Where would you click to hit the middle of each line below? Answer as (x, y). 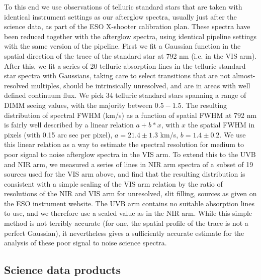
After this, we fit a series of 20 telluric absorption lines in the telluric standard (125, 65)
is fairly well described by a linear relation (69, 125)
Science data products (63, 270)
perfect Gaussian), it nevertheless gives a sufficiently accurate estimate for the (124, 233)
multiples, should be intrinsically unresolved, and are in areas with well (141, 85)
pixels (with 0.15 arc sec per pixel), (58, 134)
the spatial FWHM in (221, 125)
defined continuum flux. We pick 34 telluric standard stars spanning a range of (125, 95)
